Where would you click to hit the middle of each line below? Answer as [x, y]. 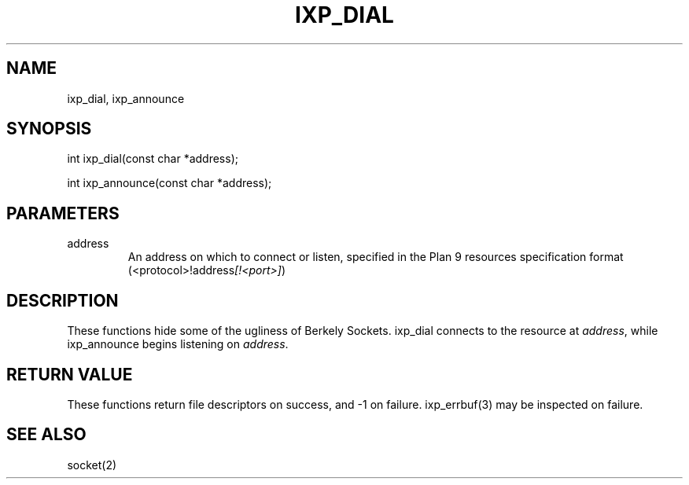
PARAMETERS [63, 213]
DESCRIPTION [63, 300]
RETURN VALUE [70, 374]
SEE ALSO [46, 435]
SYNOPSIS [49, 129]
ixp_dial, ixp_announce [126, 98]
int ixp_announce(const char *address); [169, 183]
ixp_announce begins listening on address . [178, 344]
